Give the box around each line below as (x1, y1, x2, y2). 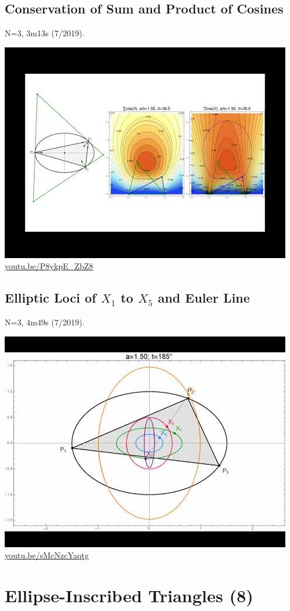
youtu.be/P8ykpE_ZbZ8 (5, 260, 94, 272)
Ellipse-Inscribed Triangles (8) (5, 583, 254, 607)
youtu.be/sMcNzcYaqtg (5, 549, 89, 561)
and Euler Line (157, 289, 250, 307)
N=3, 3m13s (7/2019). (5, 27, 85, 39)
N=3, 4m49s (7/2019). (5, 316, 85, 328)
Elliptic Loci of (5, 289, 96, 307)
